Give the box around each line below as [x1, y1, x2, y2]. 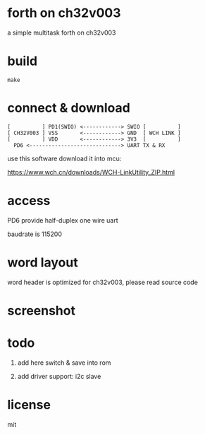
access [7, 193, 51, 209]
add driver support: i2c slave [17, 372, 101, 380]
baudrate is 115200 [7, 230, 62, 238]
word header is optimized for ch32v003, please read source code [7, 278, 199, 286]
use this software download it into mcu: [7, 154, 122, 163]
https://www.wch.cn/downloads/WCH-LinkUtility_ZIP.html [7, 168, 175, 176]
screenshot [7, 303, 76, 319]
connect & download [7, 100, 130, 116]
